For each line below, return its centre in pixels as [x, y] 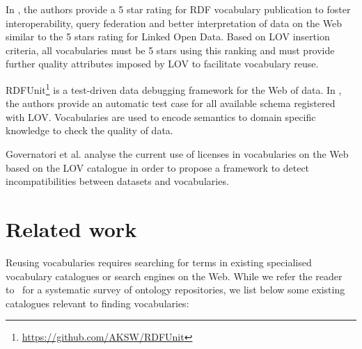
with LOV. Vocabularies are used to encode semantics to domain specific [161, 116]
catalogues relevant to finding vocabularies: [97, 303]
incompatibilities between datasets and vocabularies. [117, 181]
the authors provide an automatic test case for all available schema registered [171, 103]
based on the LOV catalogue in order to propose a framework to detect [158, 167]
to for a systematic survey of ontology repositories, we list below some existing [175, 290]
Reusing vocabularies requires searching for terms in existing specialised [159, 262]
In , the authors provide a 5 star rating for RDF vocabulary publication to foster [178, 9]
